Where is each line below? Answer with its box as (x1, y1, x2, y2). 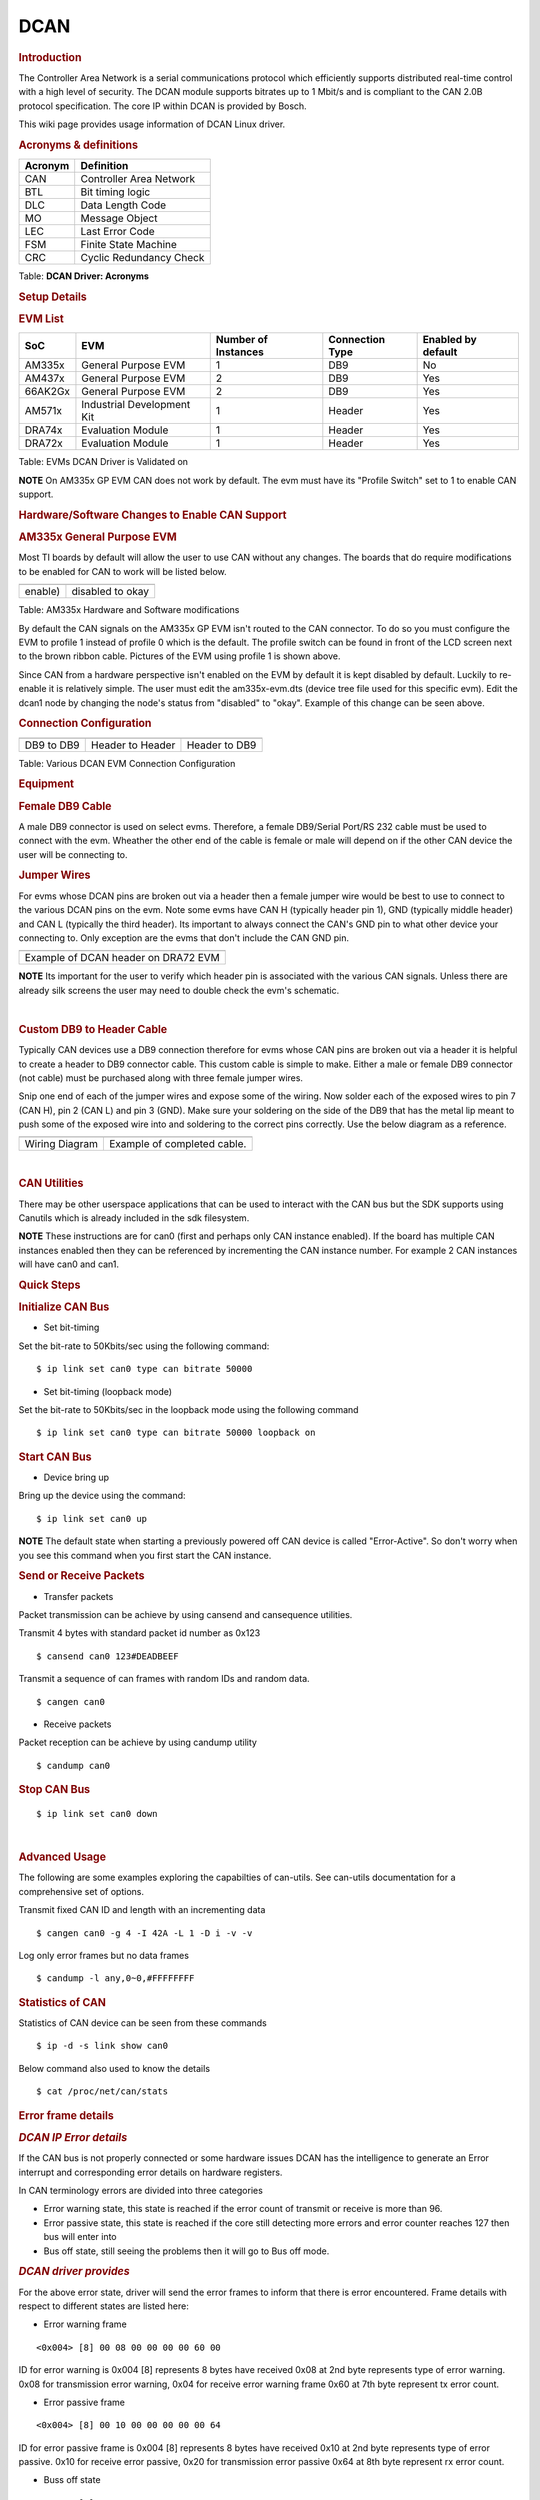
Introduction (18, 50, 82, 64)
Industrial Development (81, 398, 191, 412)
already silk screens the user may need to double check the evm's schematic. (18, 984, 340, 996)
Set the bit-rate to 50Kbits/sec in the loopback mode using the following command (18, 1403, 359, 1415)
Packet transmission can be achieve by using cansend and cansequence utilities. (18, 1609, 353, 1621)
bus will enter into (43, 2231, 117, 2243)
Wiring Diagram (24, 1137, 99, 1151)
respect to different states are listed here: (18, 2300, 189, 2312)
